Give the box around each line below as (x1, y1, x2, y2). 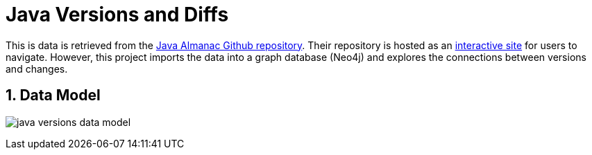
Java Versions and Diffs (6, 3, 229, 26)
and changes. (6, 62, 68, 75)
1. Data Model (6, 86, 101, 104)
